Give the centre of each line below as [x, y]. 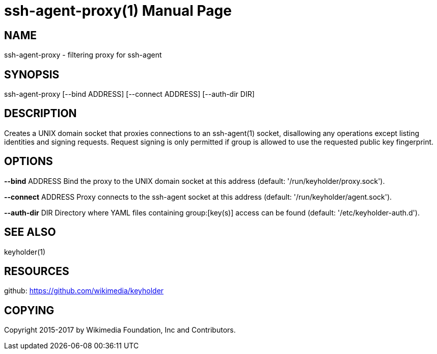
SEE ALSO [30, 232]
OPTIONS [29, 161]
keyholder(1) [25, 252]
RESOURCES [37, 271]
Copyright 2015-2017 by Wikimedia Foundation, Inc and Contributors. [120, 330]
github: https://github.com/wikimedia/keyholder [84, 291]
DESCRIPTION [40, 114]
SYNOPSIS [32, 74]
